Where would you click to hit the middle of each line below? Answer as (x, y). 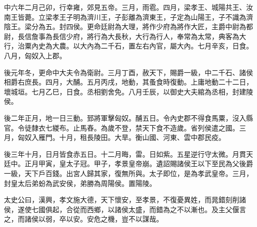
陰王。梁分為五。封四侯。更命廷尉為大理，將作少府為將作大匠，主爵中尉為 (125, 26)
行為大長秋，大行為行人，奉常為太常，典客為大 (170, 36)
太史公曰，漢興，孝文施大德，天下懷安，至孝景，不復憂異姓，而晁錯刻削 (122, 200)
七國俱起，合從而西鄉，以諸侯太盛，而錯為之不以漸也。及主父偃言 (139, 209)
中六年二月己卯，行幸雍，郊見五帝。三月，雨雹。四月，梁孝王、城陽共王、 (125, 7)
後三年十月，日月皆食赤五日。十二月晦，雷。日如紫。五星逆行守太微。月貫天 (128, 154)
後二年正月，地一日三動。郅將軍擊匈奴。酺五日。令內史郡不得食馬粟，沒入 (125, 117)
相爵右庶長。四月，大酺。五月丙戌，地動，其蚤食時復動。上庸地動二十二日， (128, 82)
